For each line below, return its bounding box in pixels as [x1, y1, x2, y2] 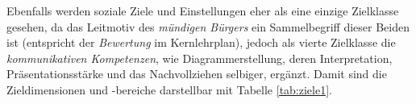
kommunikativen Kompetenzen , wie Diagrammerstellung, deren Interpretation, [6, 49, 393, 66]
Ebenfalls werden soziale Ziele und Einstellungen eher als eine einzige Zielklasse [6, 2, 399, 19]
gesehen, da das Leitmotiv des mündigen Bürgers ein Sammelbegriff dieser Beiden [6, 18, 410, 35]
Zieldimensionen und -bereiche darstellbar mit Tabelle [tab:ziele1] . [6, 81, 332, 98]
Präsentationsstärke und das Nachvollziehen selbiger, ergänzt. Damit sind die [6, 65, 387, 82]
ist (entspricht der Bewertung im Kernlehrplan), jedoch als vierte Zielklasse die [6, 34, 396, 51]
